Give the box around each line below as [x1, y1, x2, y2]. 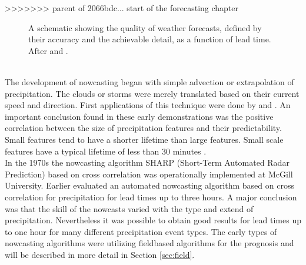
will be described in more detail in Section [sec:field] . [5, 248, 195, 260]
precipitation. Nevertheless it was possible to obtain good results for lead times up [5, 214, 301, 226]
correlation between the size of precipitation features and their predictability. [5, 122, 282, 134]
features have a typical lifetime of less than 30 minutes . [5, 145, 207, 157]
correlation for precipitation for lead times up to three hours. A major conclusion [5, 190, 297, 203]
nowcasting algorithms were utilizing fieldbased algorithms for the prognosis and [5, 237, 294, 249]
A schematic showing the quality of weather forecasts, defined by [28, 21, 262, 33]
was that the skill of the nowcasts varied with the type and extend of [5, 202, 254, 214]
